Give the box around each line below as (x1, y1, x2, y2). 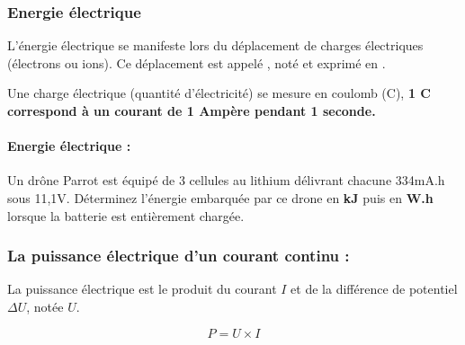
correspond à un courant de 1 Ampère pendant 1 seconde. (7, 102, 376, 119)
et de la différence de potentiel (291, 279, 458, 298)
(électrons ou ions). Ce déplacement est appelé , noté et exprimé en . (7, 53, 386, 72)
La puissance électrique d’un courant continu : (7, 244, 350, 267)
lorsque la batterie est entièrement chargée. (7, 206, 245, 225)
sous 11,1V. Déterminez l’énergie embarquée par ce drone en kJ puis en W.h (7, 188, 434, 207)
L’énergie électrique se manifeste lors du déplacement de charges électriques (7, 36, 424, 55)
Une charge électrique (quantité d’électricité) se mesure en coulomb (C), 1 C (7, 84, 431, 102)
